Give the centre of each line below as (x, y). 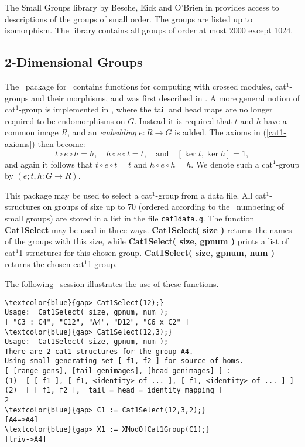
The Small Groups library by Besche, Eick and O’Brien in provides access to (142, 7)
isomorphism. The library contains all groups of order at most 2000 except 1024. (149, 30)
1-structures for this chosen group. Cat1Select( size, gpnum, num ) (147, 252)
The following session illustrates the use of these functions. (112, 283)
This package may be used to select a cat (78, 195)
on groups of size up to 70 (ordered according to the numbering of (163, 207)
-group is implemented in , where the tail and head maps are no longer (146, 109)
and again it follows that (49, 164)
